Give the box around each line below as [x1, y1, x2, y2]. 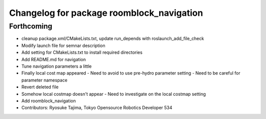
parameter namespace [21, 77, 67, 83]
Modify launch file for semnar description [21, 42, 105, 48]
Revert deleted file [21, 84, 59, 90]
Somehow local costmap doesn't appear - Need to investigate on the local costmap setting [21, 91, 206, 97]
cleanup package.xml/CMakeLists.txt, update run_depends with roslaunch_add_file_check [21, 36, 204, 41]
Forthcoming [9, 22, 53, 31]
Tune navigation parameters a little [21, 63, 92, 69]
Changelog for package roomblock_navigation [9, 7, 203, 18]
